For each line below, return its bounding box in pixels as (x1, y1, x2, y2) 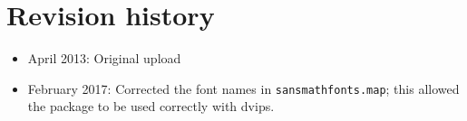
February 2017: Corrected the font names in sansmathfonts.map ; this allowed (27, 79, 460, 98)
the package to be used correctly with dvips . (27, 97, 275, 116)
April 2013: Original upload (27, 49, 181, 68)
